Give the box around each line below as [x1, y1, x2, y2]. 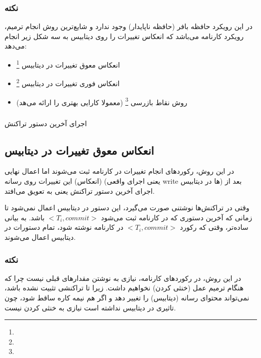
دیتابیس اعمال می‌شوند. [5, 232, 76, 242]
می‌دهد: [5, 41, 27, 51]
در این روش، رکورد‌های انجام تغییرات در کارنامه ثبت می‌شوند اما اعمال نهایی [5, 166, 234, 176]
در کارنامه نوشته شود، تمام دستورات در [5, 222, 124, 232]
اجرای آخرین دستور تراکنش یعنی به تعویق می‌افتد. [5, 185, 155, 196]
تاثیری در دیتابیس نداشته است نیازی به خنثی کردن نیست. [5, 302, 176, 312]
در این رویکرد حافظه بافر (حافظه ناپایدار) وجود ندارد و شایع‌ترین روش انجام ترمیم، [5, 21, 252, 32]
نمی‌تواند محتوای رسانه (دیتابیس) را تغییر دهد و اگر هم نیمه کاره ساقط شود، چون [5, 292, 249, 303]
